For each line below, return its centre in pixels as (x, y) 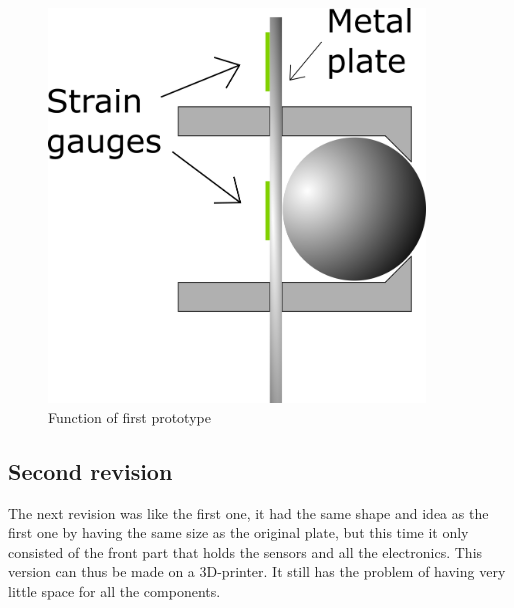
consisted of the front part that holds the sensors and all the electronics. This (245, 551)
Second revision (90, 470)
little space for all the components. (114, 591)
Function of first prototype (129, 416)
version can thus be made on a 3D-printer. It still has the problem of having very (257, 571)
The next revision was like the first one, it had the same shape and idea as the (248, 512)
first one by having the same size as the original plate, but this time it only (238, 532)
